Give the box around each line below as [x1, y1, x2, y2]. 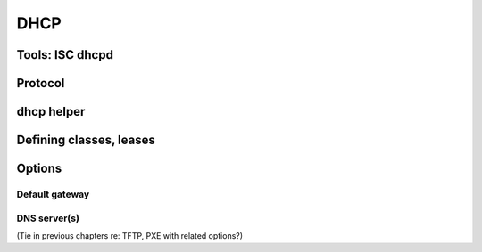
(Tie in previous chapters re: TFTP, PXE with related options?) [16, 230, 244, 240]
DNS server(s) [16, 212, 80, 224]
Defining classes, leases [16, 133, 155, 148]
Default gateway [16, 188, 90, 200]
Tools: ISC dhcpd [16, 47, 113, 62]
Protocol [16, 76, 65, 91]
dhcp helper [16, 104, 86, 119]
